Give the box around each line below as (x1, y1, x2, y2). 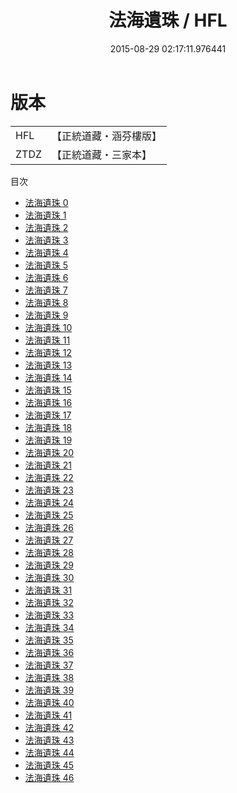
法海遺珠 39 (24, 684, 75, 696)
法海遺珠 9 (24, 309, 69, 321)
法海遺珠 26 (24, 521, 74, 533)
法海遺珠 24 (24, 496, 75, 508)
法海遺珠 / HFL (108, 9, 228, 32)
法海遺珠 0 (24, 196, 69, 208)
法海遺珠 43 (24, 734, 75, 746)
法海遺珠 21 (24, 459, 72, 471)
